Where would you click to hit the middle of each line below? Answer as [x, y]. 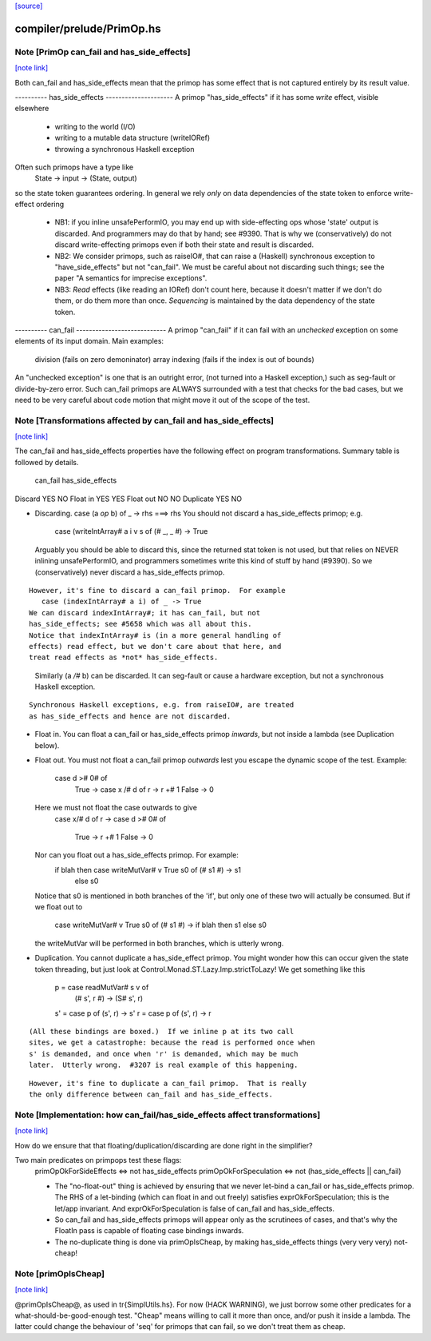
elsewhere [32, 109]
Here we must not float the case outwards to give [116, 808]
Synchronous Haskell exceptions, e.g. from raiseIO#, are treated [162, 705]
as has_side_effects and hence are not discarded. [130, 716]
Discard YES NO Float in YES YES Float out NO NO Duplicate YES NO [129, 499]
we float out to [59, 906]
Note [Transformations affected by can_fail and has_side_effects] [144, 420]
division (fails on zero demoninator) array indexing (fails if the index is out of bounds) [174, 359]
